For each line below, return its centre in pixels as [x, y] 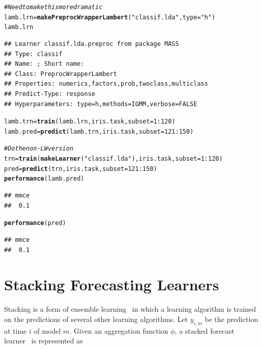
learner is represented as [43, 341]
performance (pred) [35, 223]
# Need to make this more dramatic [53, 7]
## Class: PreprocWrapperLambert [61, 74]
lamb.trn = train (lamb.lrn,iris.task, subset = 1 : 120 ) [90, 122]
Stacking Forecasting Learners [112, 284]
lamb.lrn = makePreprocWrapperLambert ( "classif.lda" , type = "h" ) [110, 17]
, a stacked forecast [205, 330]
